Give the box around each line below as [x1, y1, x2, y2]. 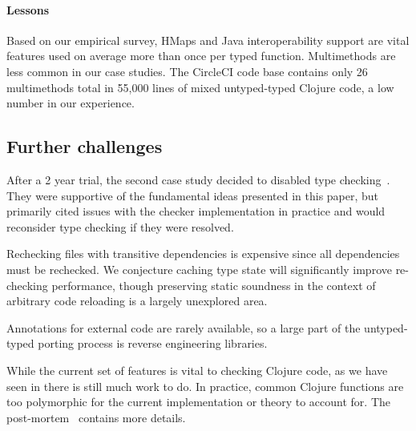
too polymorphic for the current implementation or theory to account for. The [6, 393, 391, 410]
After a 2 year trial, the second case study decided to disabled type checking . [6, 171, 390, 187]
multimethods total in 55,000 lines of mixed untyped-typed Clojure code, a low [6, 79, 394, 95]
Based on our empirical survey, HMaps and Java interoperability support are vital [6, 31, 410, 48]
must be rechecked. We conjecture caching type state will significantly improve [6, 260, 392, 277]
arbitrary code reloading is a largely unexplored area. [6, 292, 268, 309]
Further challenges [6, 134, 163, 159]
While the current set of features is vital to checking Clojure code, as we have [6, 361, 388, 378]
